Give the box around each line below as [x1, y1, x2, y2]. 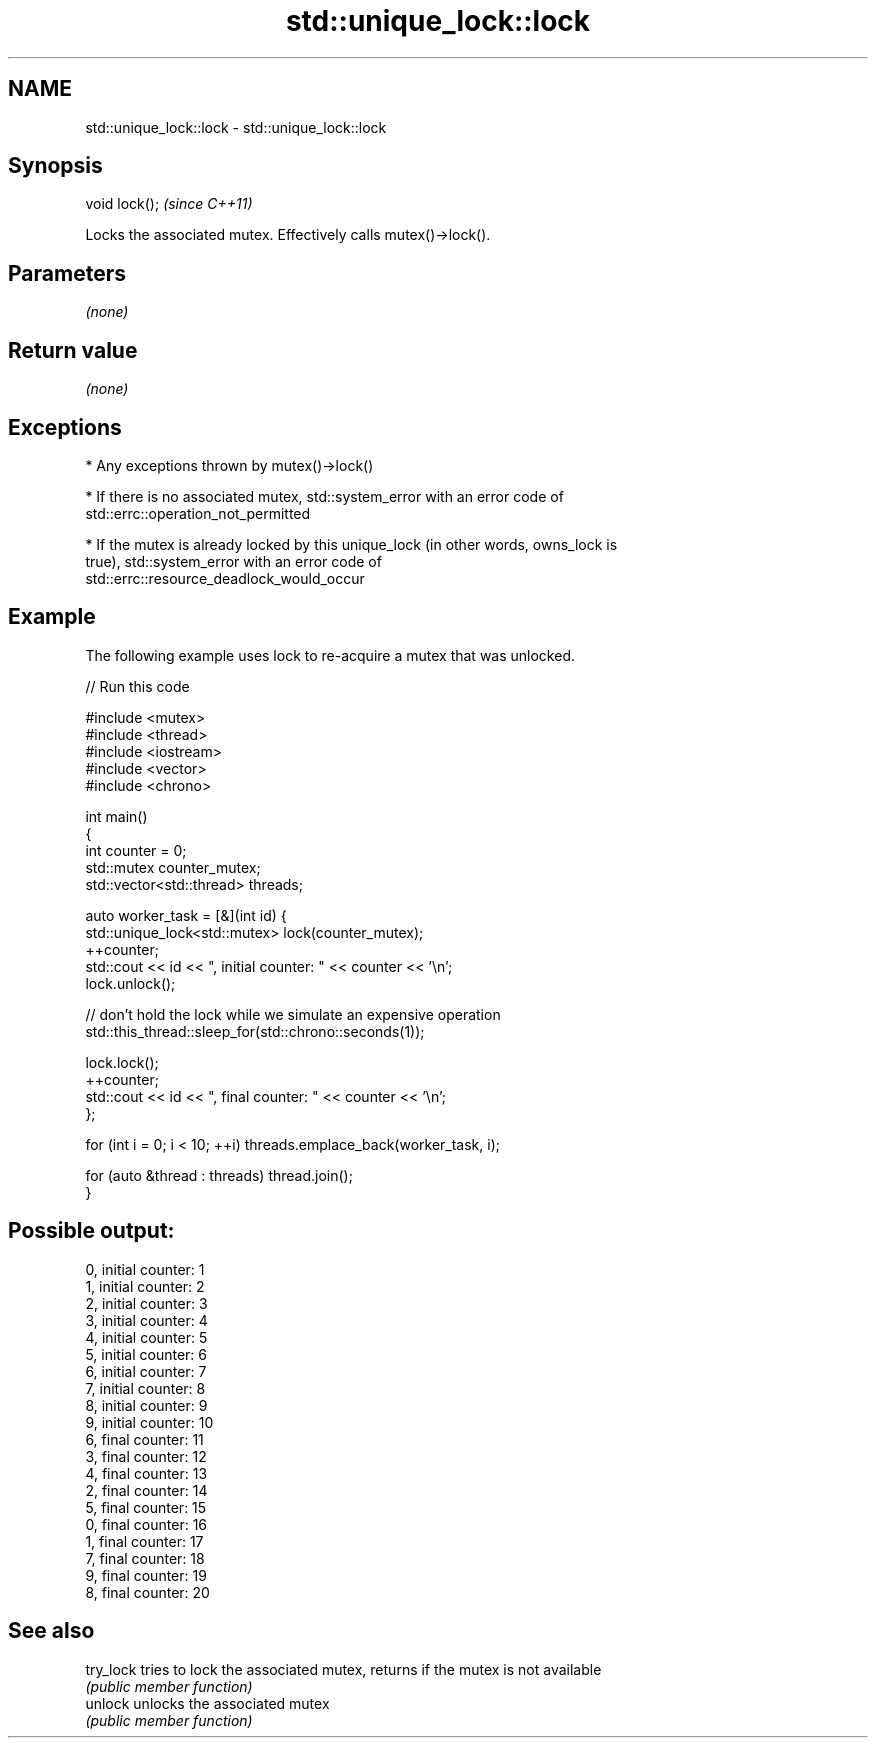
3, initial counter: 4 [85, 1311, 208, 1329]
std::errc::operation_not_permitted [85, 504, 311, 522]
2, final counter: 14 [85, 1481, 208, 1499]
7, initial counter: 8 [85, 1379, 206, 1397]
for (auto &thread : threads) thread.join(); [85, 1166, 353, 1184]
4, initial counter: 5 [85, 1328, 208, 1346]
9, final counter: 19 [85, 1566, 207, 1584]
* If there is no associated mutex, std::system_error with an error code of [85, 487, 564, 505]
